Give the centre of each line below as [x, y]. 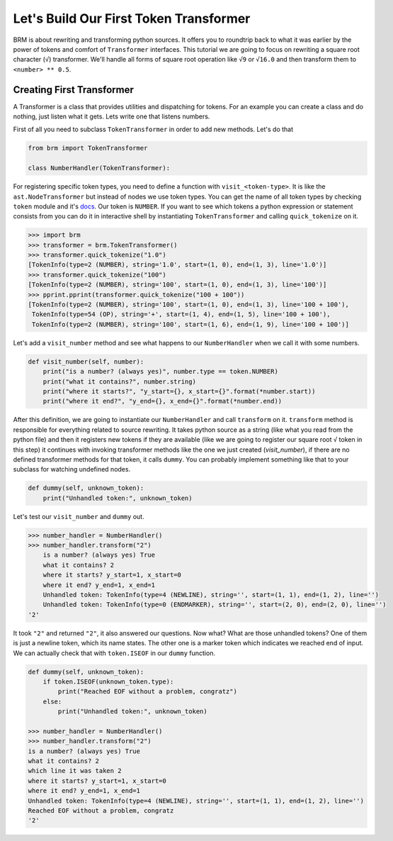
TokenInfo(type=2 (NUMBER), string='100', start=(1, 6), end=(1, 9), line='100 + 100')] [191, 324]
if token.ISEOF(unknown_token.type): [108, 681]
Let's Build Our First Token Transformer [132, 18]
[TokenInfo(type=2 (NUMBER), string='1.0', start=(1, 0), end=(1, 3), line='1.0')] [177, 265]
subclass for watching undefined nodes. [72, 469]
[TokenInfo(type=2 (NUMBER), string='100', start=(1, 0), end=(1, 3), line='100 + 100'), [189, 305]
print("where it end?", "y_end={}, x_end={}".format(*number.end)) [163, 401]
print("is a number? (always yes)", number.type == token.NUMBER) [161, 372]
